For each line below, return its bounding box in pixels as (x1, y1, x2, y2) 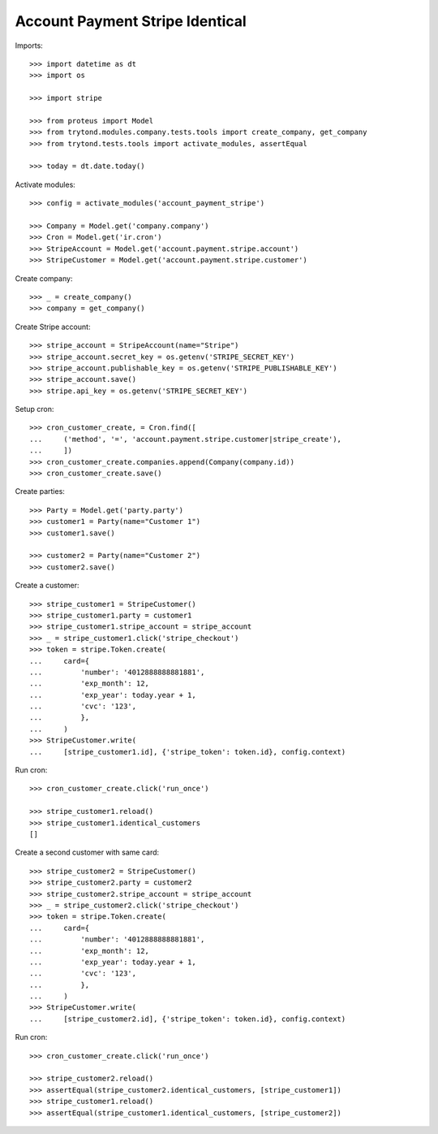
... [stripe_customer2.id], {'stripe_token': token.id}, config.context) (29, 1014, 346, 1024)
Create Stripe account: (15, 322, 91, 331)
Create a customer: (15, 581, 79, 591)
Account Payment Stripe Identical (15, 12, 247, 30)
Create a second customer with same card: (15, 847, 160, 857)
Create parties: (15, 487, 65, 496)
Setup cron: (15, 405, 54, 414)
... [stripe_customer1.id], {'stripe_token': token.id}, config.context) (29, 747, 346, 756)
